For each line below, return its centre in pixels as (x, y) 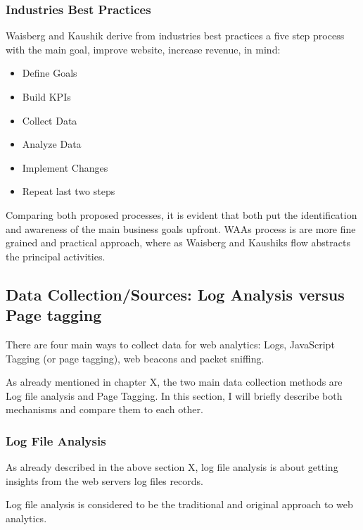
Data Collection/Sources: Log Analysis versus (175, 294)
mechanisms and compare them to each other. (104, 409)
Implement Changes (65, 167)
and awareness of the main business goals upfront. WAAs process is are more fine (181, 228)
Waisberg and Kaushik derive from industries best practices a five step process (175, 36)
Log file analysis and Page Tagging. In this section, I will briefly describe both (174, 395)
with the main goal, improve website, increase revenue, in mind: (143, 49)
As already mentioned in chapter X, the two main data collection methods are (174, 382)
